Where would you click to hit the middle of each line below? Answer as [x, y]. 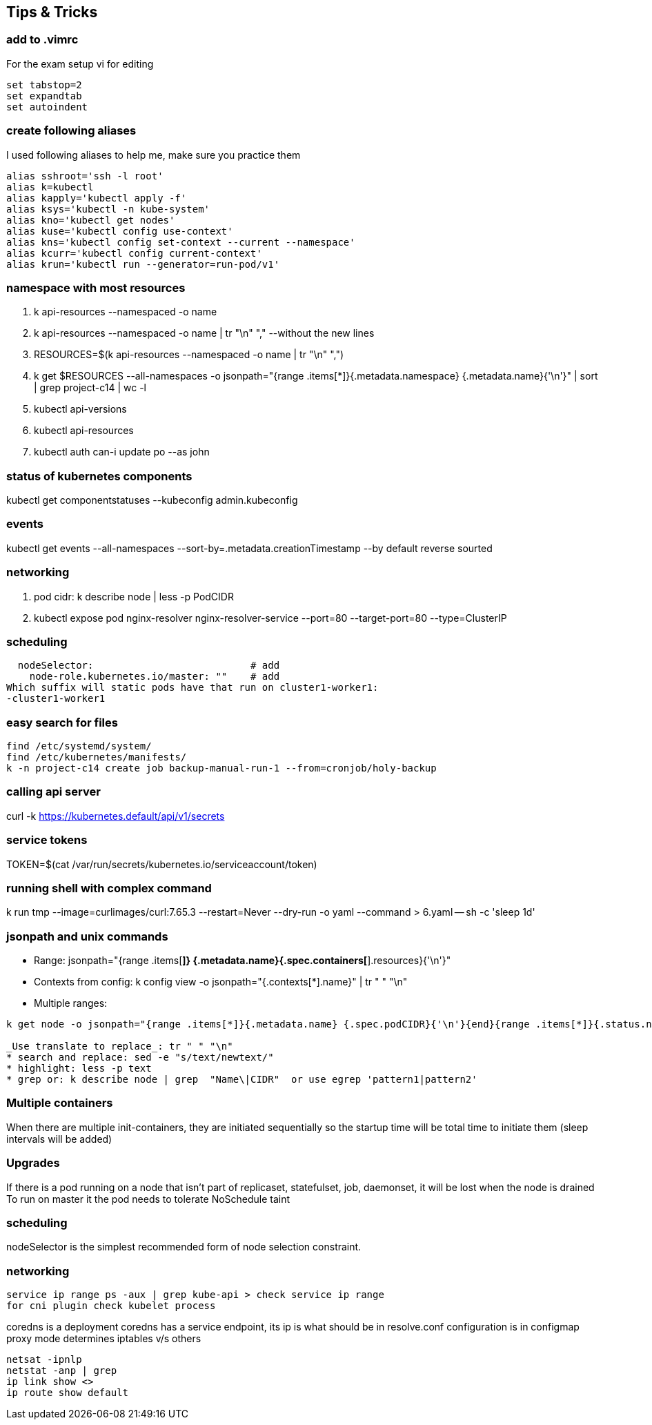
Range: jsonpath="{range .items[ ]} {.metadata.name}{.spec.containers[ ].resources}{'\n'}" [243, 961]
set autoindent [47, 107]
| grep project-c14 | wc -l [90, 388]
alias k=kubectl [50, 187]
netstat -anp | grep [62, 1371]
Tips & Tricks [52, 12]
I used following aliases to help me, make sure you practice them [154, 155]
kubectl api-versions [80, 409]
